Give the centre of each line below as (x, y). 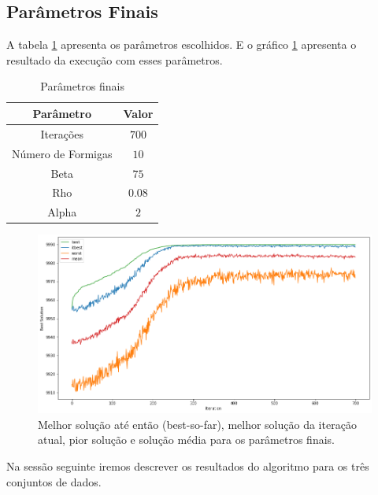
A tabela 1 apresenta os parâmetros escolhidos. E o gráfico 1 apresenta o (182, 44)
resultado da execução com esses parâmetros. (115, 59)
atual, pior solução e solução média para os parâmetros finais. (186, 440)
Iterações (62, 133)
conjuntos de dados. (54, 481)
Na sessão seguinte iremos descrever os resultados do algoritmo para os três (188, 465)
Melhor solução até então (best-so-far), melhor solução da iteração (197, 424)
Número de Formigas (62, 153)
